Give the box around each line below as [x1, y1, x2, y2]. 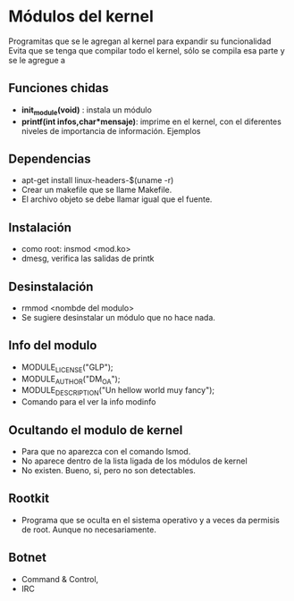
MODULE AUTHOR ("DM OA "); [21, 373, 121, 386]
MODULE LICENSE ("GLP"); [21, 362, 113, 374]
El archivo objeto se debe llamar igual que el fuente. [21, 194, 213, 205]
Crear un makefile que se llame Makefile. [21, 185, 172, 196]
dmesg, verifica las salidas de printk [21, 253, 155, 264]
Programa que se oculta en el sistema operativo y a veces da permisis [21, 514, 281, 525]
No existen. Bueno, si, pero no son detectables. [21, 465, 196, 475]
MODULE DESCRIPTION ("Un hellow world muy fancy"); [21, 385, 215, 398]
